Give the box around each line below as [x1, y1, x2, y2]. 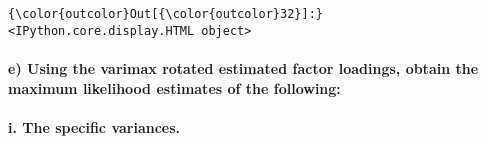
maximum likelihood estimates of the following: [8, 77, 341, 98]
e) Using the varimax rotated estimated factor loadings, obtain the [8, 57, 479, 78]
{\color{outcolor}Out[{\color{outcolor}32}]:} [8, 7, 323, 21]
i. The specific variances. [8, 116, 181, 137]
